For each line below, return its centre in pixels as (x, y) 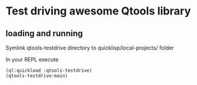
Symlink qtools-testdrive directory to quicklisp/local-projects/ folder (90, 48)
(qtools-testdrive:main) (37, 76)
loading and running (44, 33)
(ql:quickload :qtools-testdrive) (49, 71)
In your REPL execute (32, 59)
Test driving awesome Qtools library (98, 11)
